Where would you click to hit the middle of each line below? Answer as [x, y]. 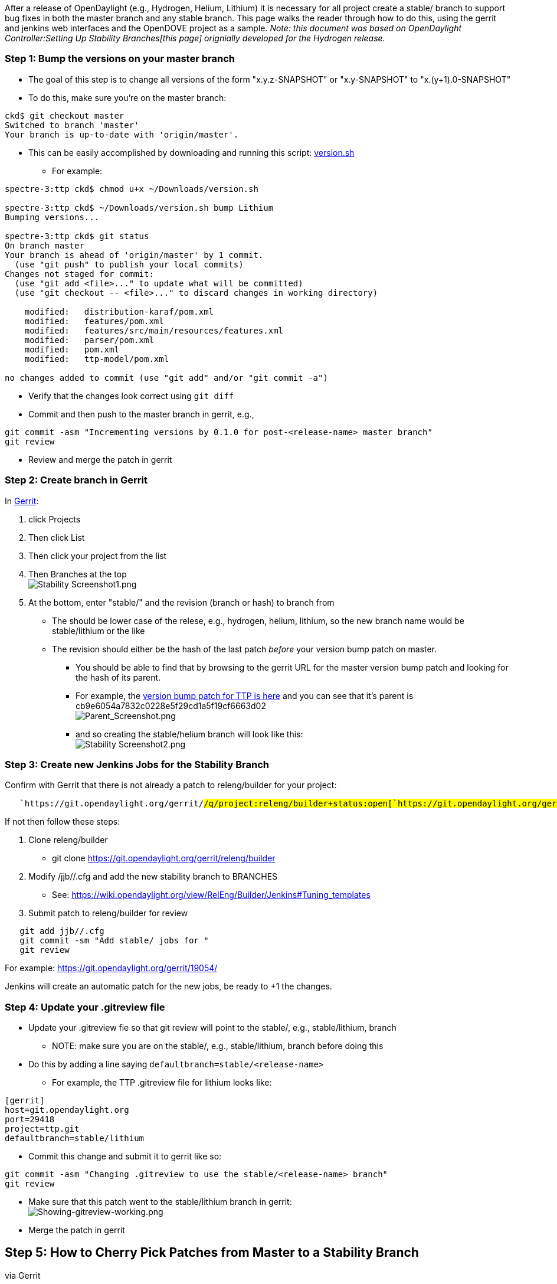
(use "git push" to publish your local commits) [129, 264]
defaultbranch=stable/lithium [75, 1138]
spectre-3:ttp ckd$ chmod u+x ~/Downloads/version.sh [132, 189]
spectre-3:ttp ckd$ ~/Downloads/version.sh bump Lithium [139, 208]
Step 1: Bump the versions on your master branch [120, 59]
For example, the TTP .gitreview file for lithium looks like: [162, 1082]
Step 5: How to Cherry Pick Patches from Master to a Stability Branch [212, 1253]
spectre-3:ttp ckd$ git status [77, 236]
